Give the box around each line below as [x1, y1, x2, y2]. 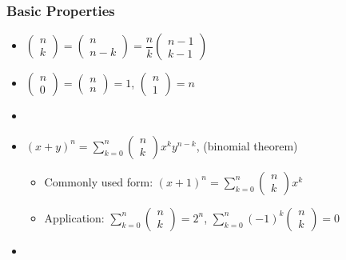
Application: [44, 209, 105, 226]
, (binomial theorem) [196, 137, 298, 154]
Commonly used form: [44, 173, 153, 190]
